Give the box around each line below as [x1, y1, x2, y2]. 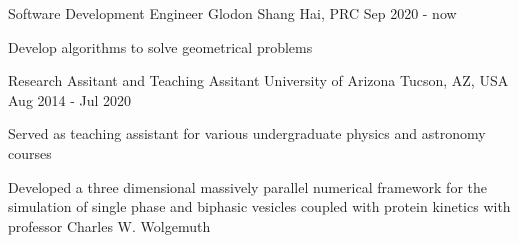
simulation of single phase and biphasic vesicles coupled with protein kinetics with [8, 196, 511, 217]
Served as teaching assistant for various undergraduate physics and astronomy [8, 123, 486, 144]
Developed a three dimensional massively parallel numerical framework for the [8, 176, 487, 197]
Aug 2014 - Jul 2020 [8, 89, 132, 110]
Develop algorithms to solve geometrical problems [8, 36, 313, 57]
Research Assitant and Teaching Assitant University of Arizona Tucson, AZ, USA [8, 70, 509, 91]
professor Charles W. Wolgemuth [8, 215, 211, 236]
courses [8, 142, 52, 163]
